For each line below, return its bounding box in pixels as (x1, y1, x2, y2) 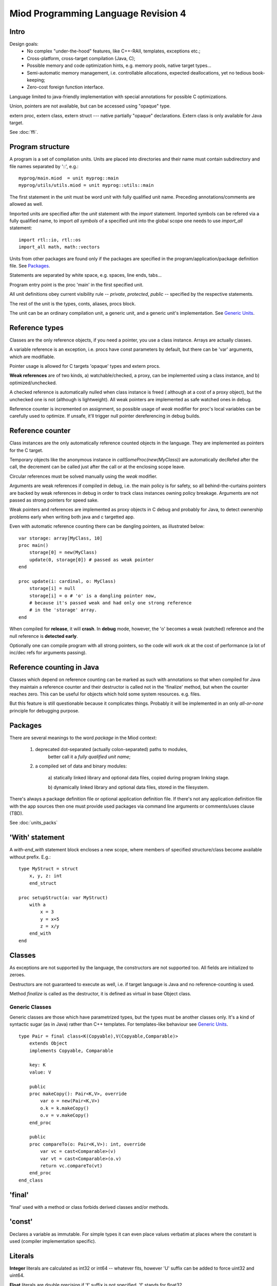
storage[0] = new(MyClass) (29, 549, 97, 556)
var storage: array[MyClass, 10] (18, 535, 103, 541)
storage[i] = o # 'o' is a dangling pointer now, (29, 593, 156, 599)
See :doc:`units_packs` (9, 819, 58, 826)
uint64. (9, 1272, 25, 1278)
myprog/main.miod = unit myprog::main (18, 175, 119, 181)
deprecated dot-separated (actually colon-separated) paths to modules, (35, 746, 188, 753)
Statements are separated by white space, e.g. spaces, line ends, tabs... (9, 272, 162, 278)
